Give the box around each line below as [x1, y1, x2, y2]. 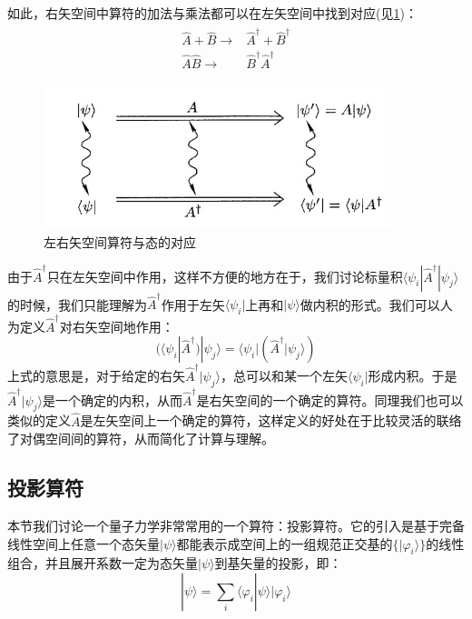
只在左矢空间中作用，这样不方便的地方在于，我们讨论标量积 [46, 266, 403, 285]
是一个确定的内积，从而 [42, 390, 182, 409]
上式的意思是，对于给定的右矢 [7, 366, 185, 385]
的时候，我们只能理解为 [7, 295, 147, 314]
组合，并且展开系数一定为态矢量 [7, 554, 198, 573]
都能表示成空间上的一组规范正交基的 [176, 534, 393, 553]
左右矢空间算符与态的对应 [44, 232, 196, 251]
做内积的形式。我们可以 [300, 295, 440, 314]
